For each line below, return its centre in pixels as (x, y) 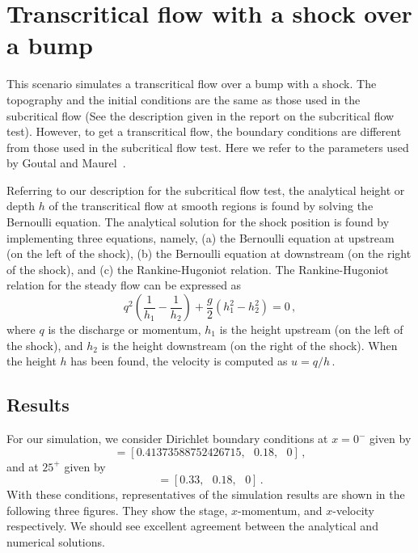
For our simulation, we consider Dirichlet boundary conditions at (167, 439)
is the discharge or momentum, (125, 329)
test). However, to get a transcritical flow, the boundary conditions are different (204, 131)
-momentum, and (280, 510)
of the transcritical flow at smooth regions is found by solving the (211, 206)
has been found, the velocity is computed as (179, 361)
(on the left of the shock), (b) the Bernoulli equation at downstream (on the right (209, 253)
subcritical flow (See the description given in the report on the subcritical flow (201, 115)
